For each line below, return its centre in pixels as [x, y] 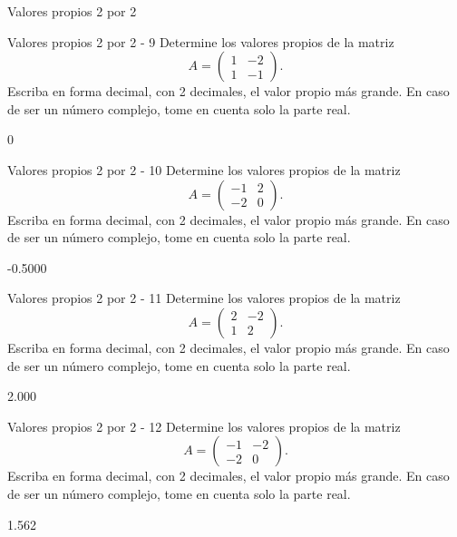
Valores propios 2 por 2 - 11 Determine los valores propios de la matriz [204, 298]
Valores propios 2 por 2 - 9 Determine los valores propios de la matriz [201, 41]
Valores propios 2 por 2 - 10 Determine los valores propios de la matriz [204, 169]
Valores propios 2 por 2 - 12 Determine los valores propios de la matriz [204, 426]
